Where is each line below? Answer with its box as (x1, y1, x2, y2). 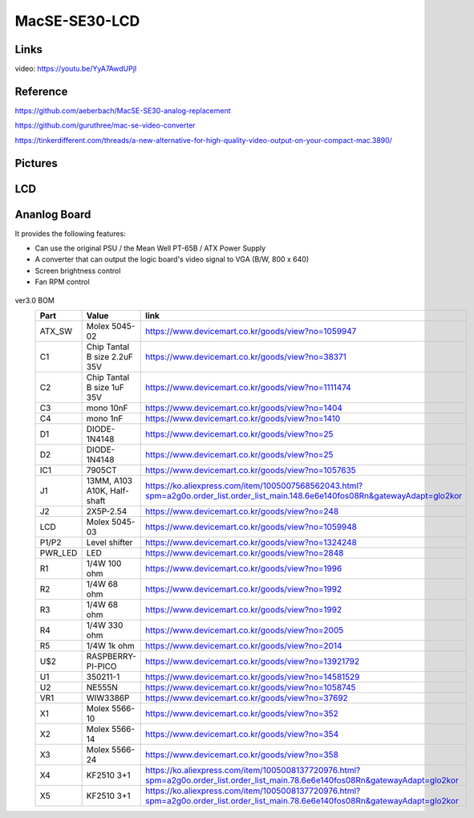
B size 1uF (86, 382, 124, 393)
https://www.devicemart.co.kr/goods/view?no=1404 (145, 402, 342, 413)
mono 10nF (86, 402, 128, 413)
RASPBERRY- (86, 651, 136, 662)
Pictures (14, 157, 58, 170)
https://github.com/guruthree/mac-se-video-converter (14, 120, 196, 130)
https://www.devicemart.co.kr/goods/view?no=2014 (145, 641, 342, 652)
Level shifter (86, 537, 133, 548)
